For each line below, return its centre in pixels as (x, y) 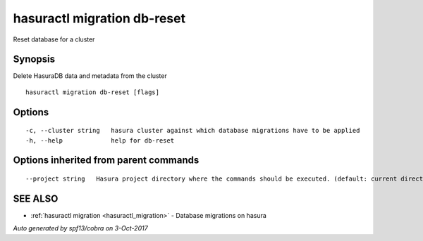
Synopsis (34, 59)
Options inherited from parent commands (106, 161)
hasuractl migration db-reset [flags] (93, 92)
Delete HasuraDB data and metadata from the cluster (90, 76)
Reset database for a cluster (54, 39)
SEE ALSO (36, 198)
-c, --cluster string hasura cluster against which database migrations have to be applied (193, 131)
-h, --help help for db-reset (100, 140)
